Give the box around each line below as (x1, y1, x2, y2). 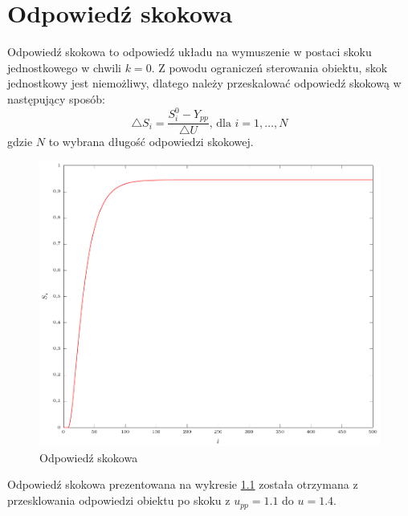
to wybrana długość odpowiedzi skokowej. (48, 133, 254, 150)
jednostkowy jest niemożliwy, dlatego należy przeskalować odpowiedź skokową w (7, 75, 402, 91)
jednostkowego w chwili (7, 59, 122, 75)
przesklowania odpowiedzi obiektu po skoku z (7, 492, 231, 509)
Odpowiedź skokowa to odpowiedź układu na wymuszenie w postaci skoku (7, 43, 372, 60)
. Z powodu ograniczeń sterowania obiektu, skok (151, 59, 388, 75)
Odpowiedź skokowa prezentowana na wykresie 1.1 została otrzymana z (7, 476, 358, 493)
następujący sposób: (7, 90, 105, 107)
